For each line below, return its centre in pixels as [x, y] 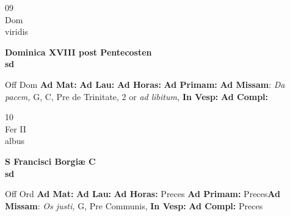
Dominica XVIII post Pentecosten [78, 52]
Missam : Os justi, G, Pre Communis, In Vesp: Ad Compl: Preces [134, 205]
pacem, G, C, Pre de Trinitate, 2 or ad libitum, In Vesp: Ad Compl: [137, 96]
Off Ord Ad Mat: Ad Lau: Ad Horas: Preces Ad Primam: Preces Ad [143, 194]
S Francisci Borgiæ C [50, 161]
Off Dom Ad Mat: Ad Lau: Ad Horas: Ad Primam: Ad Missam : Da [145, 84]
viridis [16, 31]
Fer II [16, 128]
